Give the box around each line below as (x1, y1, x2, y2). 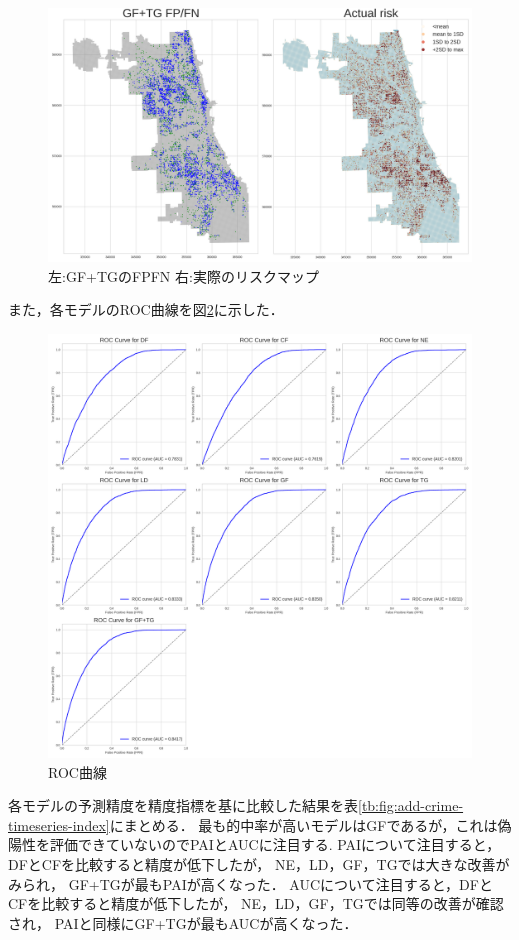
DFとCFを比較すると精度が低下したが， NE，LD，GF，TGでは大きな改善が (8, 853, 510, 874)
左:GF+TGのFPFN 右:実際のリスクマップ (48, 265, 319, 286)
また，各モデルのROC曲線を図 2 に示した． (8, 299, 284, 320)
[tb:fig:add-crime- (358, 795, 464, 816)
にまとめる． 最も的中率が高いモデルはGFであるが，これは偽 (109, 814, 512, 835)
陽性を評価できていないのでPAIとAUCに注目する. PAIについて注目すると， (8, 834, 501, 855)
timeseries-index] (8, 814, 110, 835)
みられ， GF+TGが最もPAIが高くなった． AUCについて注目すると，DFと (8, 873, 493, 894)
